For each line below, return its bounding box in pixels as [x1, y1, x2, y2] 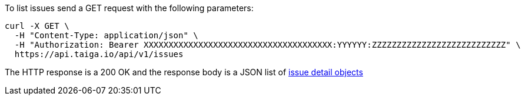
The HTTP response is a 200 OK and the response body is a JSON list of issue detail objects [5, 67, 363, 77]
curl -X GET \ [5, 21, 69, 31]
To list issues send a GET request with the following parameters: [5, 3, 254, 13]
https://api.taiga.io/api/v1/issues [14, 49, 184, 59]
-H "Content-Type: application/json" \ [14, 31, 198, 40]
